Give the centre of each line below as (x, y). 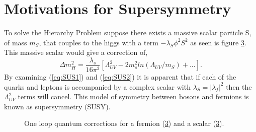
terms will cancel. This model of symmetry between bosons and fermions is (133, 96)
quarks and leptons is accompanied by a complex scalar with (97, 86)
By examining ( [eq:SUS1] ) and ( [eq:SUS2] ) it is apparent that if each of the (120, 76)
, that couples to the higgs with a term (99, 42)
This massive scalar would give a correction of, (76, 52)
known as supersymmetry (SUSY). (57, 106)
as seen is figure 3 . (218, 42)
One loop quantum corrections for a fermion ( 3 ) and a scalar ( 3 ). (124, 123)
